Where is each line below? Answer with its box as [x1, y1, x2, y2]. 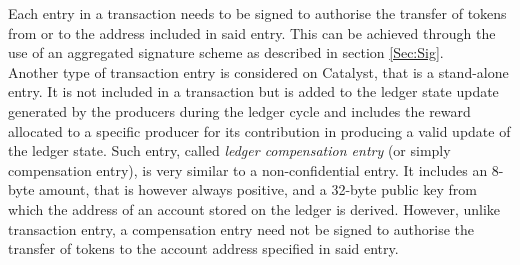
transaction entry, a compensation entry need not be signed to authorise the [8, 218, 474, 239]
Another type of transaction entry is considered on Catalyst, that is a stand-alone [8, 61, 509, 82]
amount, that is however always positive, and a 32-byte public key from [39, 179, 477, 200]
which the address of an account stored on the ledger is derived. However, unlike [8, 198, 501, 219]
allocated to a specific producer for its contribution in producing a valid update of [8, 120, 511, 141]
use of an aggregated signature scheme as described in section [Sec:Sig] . [8, 42, 444, 63]
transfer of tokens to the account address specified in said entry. [8, 238, 399, 259]
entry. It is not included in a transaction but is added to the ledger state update [8, 81, 499, 102]
